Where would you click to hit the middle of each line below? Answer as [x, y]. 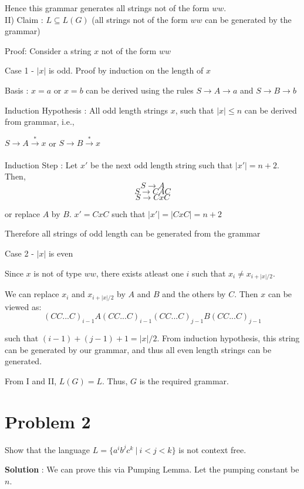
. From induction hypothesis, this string [228, 338]
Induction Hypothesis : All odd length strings [87, 110]
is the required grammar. [184, 380]
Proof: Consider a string [48, 50]
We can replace [32, 294]
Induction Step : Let [41, 164]
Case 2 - [19, 253]
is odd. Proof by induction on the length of [126, 70]
